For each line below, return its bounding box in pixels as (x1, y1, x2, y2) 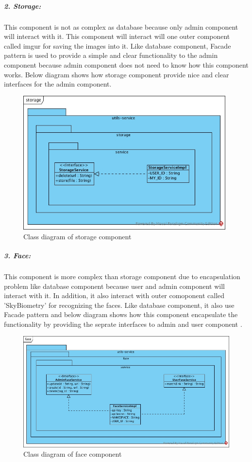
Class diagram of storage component (23, 231, 132, 241)
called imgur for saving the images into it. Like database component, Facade (4, 40, 231, 51)
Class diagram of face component (23, 449, 122, 459)
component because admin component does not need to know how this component (4, 59, 249, 70)
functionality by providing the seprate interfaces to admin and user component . (4, 319, 242, 329)
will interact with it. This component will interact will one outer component (4, 31, 230, 41)
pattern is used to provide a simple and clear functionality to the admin (4, 50, 218, 60)
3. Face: (4, 250, 31, 260)
